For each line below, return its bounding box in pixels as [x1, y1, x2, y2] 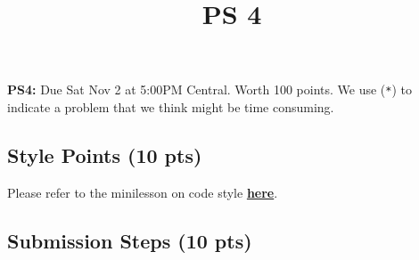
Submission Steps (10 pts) [7, 226, 252, 254]
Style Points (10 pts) [7, 142, 202, 169]
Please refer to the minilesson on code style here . [7, 183, 278, 201]
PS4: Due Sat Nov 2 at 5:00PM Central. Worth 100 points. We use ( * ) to [7, 80, 413, 99]
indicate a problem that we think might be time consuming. [7, 98, 334, 117]
